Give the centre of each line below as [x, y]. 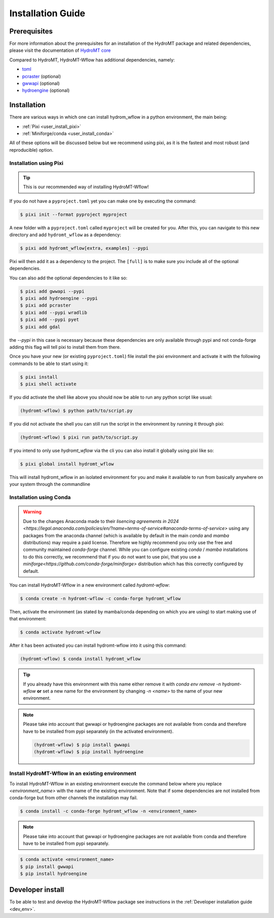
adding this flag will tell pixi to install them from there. [65, 347]
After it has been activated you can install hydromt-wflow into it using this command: [98, 645]
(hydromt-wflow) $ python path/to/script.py [76, 411]
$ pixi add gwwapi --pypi [52, 291]
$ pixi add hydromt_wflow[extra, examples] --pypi [84, 248]
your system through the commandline [50, 484]
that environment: [28, 619]
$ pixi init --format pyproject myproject [74, 214]
